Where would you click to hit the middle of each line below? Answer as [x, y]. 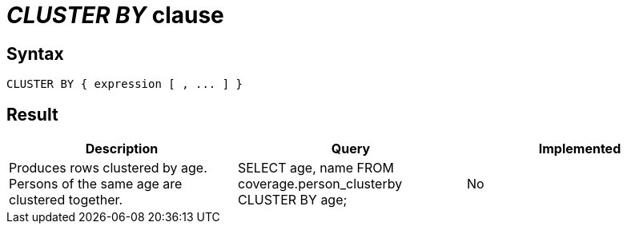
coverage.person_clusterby [320, 184]
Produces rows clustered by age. [108, 168]
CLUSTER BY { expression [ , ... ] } [125, 84]
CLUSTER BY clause [115, 15]
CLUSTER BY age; [292, 200]
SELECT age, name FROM [316, 168]
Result [32, 114]
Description [122, 149]
